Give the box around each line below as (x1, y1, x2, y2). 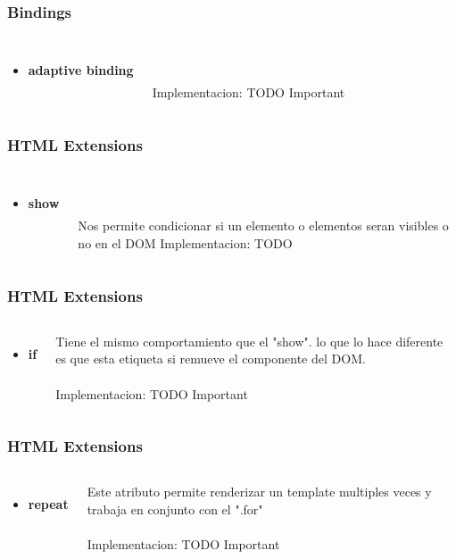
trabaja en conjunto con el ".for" (87, 500, 263, 518)
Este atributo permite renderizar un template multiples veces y (87, 482, 432, 501)
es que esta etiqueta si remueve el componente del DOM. (55, 349, 366, 368)
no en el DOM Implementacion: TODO (78, 234, 293, 252)
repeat (28, 495, 69, 513)
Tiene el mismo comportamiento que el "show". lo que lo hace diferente (55, 331, 444, 350)
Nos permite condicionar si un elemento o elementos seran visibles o (78, 216, 449, 235)
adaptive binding (28, 61, 134, 79)
